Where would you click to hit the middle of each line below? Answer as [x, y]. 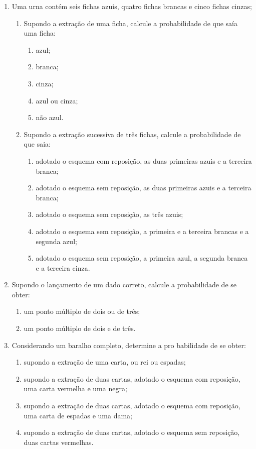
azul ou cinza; [57, 100]
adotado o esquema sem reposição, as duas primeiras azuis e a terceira [144, 188]
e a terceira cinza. [63, 267]
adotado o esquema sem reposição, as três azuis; [109, 214]
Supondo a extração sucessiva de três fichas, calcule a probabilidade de [132, 134]
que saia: [37, 144]
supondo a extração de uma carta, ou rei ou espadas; [105, 362]
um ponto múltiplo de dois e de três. [80, 328]
